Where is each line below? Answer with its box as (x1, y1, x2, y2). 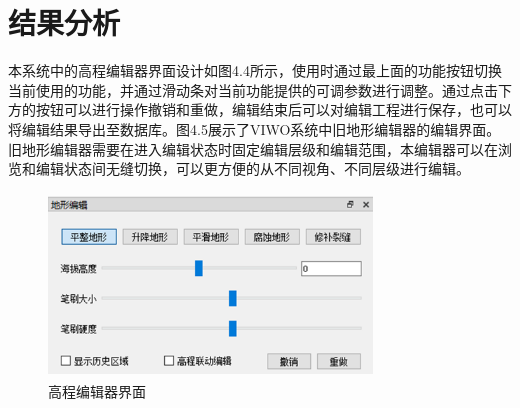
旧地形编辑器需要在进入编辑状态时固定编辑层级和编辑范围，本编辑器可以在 (8, 138, 498, 159)
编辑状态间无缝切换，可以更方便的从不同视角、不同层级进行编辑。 (35, 158, 470, 179)
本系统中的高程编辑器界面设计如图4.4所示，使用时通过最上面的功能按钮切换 (8, 60, 502, 81)
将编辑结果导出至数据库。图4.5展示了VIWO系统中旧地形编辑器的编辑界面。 (8, 118, 501, 139)
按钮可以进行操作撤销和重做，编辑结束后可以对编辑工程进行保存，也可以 (35, 99, 512, 120)
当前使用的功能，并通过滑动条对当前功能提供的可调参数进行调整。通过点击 (8, 79, 498, 100)
